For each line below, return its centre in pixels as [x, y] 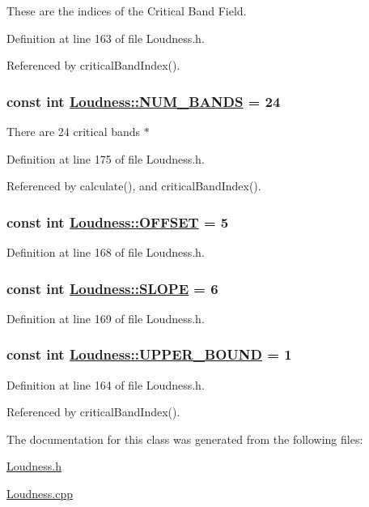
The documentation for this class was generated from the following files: [185, 439]
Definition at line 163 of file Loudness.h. [106, 38]
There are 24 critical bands [74, 131]
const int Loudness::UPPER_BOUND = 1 [149, 354]
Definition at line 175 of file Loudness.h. [106, 158]
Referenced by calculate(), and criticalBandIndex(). [134, 186]
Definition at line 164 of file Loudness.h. [106, 384]
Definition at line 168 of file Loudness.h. [106, 252]
